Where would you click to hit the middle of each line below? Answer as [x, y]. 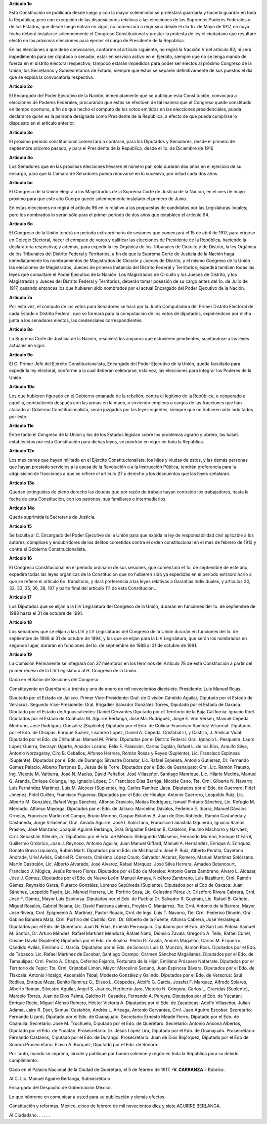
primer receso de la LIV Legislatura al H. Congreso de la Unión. [73, 670]
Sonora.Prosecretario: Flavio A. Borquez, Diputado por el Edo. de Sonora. [84, 1044]
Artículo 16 [21, 558]
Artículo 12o [22, 451]
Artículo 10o [22, 387]
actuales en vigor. [27, 346]
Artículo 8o [21, 329]
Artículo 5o [21, 182]
